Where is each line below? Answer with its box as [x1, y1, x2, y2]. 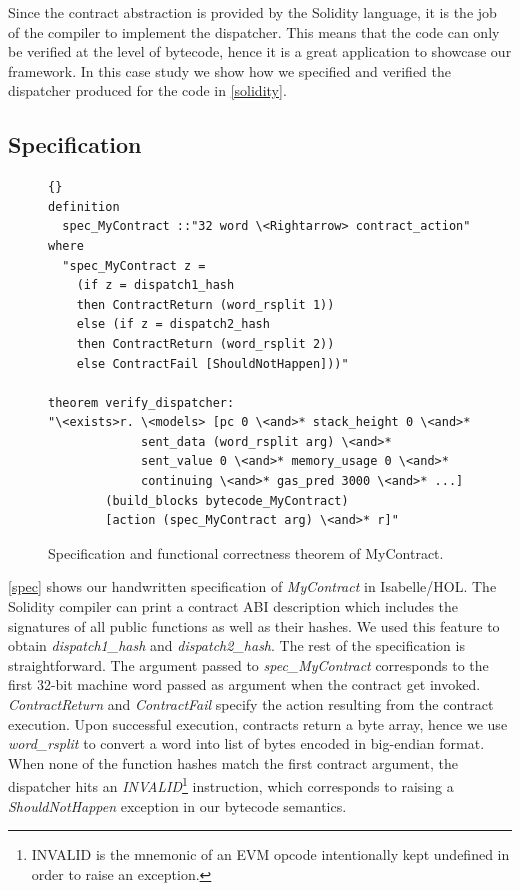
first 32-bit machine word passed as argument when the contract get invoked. [8, 674, 481, 695]
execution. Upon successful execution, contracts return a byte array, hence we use [8, 713, 508, 734]
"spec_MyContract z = [62, 258, 206, 273]
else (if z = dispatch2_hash [76, 317, 270, 332]
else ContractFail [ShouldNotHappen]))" [76, 356, 349, 371]
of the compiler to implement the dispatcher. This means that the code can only [8, 21, 500, 42]
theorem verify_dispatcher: [48, 395, 235, 410]
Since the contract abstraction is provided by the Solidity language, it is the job [8, 2, 497, 22]
